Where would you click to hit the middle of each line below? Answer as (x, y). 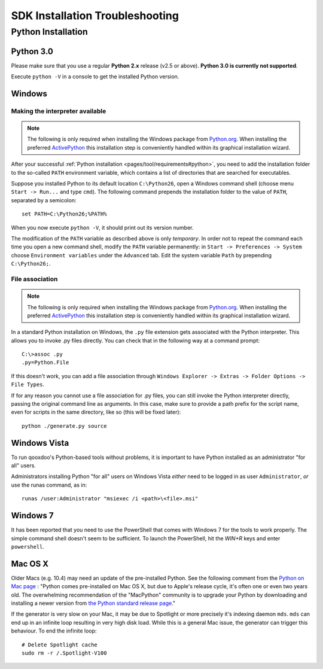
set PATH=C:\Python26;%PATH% (64, 214)
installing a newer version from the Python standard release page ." (93, 603)
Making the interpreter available (59, 111)
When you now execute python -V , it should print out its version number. (102, 227)
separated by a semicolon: (44, 200)
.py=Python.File (45, 363)
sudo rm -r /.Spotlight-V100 (64, 653)
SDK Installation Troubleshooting (95, 16)
